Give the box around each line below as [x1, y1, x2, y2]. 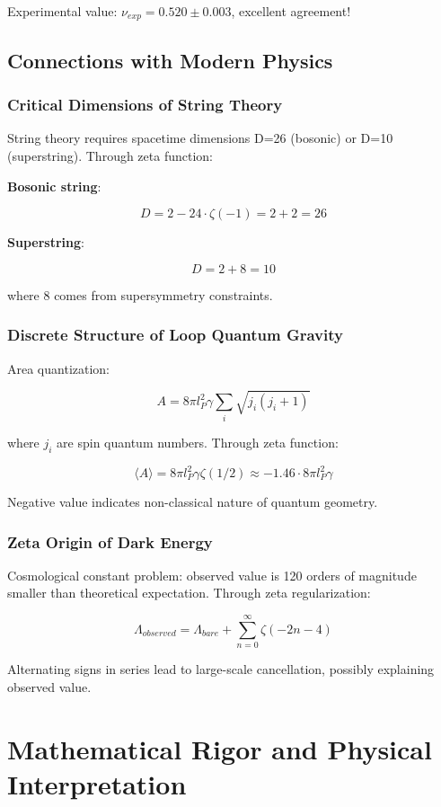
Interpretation [7, 765, 187, 802]
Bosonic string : [7, 176, 101, 195]
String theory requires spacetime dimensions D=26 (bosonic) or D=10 [7, 129, 393, 147]
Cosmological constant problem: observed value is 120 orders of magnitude [7, 565, 417, 584]
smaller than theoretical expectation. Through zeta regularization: [7, 583, 371, 602]
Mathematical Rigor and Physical [7, 730, 432, 767]
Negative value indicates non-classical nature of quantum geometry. [7, 492, 378, 511]
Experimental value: [7, 2, 118, 20]
